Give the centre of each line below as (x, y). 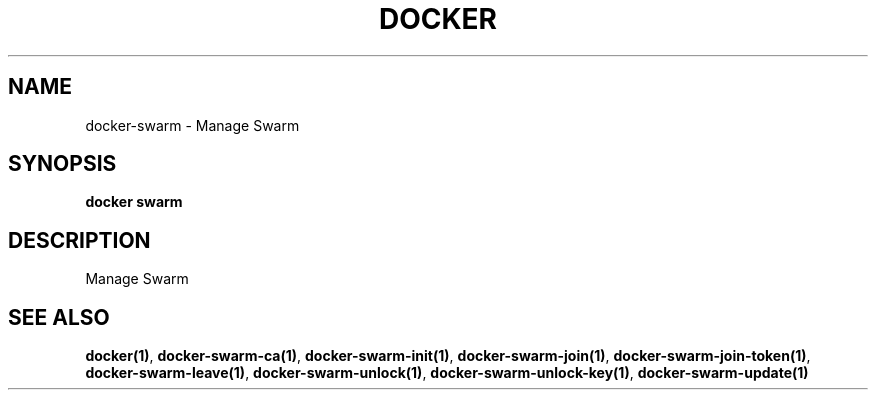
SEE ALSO (59, 317)
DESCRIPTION (79, 240)
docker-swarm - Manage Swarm (192, 125)
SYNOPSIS (62, 164)
